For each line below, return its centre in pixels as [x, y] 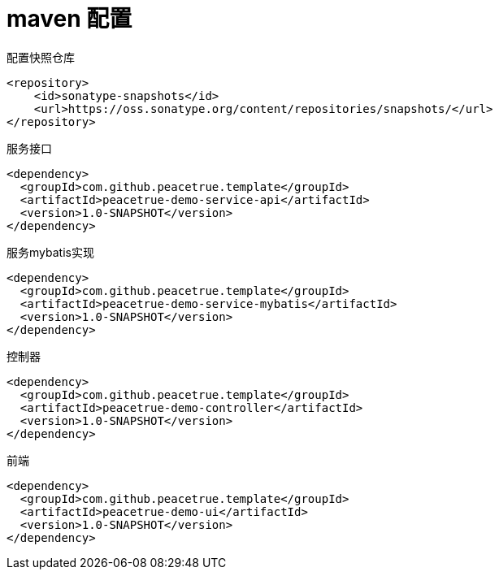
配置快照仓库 [41, 57]
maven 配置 [69, 19]
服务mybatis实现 [50, 252]
